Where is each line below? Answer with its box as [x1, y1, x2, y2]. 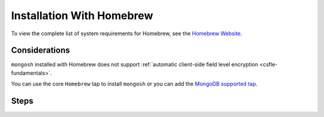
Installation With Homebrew [11, 9, 153, 22]
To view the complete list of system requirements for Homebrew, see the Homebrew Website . [11, 30, 242, 37]
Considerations [11, 45, 70, 56]
